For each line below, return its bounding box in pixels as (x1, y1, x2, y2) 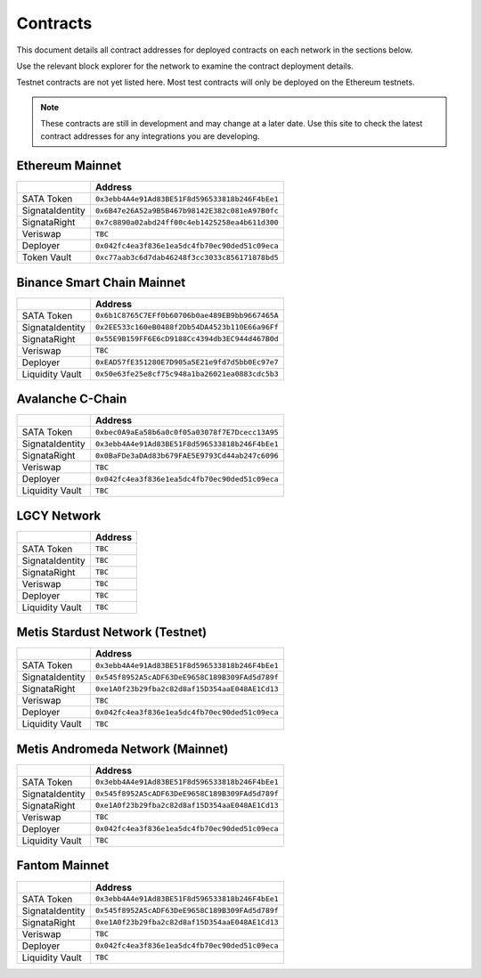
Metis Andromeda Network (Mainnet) (16, 741, 229, 756)
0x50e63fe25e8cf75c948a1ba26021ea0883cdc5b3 (94, 370, 280, 379)
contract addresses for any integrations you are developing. (40, 130, 260, 142)
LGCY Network (16, 508, 102, 523)
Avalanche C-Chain (16, 392, 127, 407)
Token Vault (21, 251, 72, 264)
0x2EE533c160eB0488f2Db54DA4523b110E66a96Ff (94, 322, 280, 332)
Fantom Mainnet (16, 858, 110, 873)
